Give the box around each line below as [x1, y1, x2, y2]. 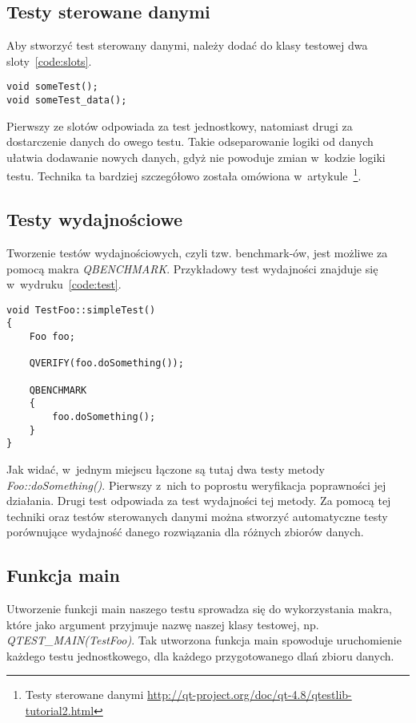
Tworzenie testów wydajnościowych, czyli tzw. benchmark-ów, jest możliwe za [6, 244, 388, 261]
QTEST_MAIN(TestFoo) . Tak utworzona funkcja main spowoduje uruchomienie [6, 632, 402, 648]
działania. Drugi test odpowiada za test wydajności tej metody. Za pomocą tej [6, 492, 391, 509]
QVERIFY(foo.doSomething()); [29, 357, 184, 370]
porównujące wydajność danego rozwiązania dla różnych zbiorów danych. [6, 523, 364, 540]
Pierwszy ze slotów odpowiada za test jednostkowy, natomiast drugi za [6, 117, 353, 134]
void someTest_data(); [6, 95, 127, 107]
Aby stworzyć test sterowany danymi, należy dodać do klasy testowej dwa [6, 37, 368, 54]
